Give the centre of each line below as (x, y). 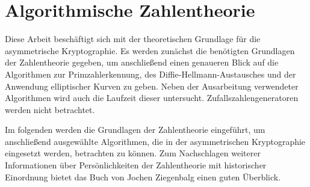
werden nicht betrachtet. (50, 109)
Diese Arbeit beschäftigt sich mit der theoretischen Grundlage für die (133, 39)
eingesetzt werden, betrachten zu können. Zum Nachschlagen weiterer (133, 153)
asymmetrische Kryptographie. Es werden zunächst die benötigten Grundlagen (150, 50)
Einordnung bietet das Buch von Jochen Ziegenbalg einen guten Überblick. (143, 176)
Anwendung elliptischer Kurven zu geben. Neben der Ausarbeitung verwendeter (152, 86)
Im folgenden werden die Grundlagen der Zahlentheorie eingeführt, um (135, 130)
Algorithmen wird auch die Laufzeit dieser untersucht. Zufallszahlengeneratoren (152, 98)
